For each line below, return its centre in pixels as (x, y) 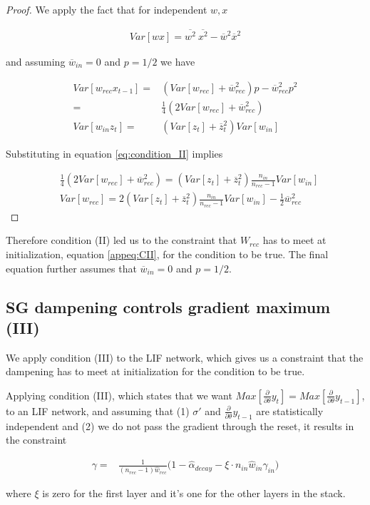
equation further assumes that (71, 268)
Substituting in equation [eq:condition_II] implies (114, 153)
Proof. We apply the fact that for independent (107, 9)
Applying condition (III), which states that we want (119, 395)
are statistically (290, 410)
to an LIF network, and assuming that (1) (98, 410)
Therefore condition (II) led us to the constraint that (122, 240)
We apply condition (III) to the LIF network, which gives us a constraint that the (185, 357)
